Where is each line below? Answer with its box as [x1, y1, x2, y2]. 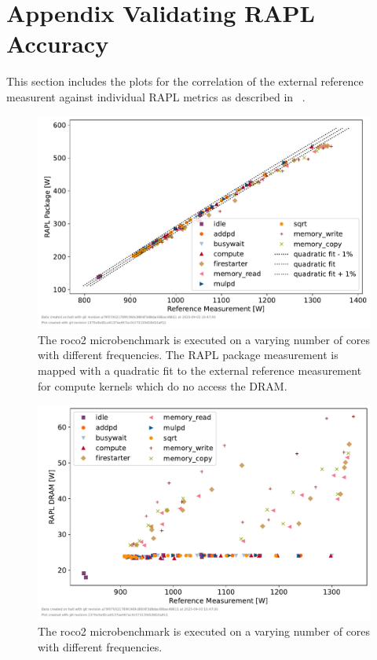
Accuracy [6, 27, 109, 60]
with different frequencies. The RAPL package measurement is [38, 346, 339, 363]
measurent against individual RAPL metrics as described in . [6, 88, 306, 104]
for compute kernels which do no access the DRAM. [38, 377, 287, 394]
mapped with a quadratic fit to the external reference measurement [38, 362, 362, 379]
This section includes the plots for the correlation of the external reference [6, 73, 364, 90]
